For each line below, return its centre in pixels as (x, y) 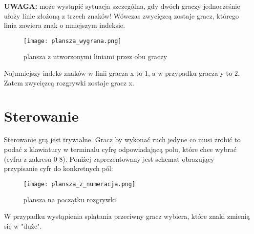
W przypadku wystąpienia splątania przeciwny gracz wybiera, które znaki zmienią (127, 216)
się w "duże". (23, 225)
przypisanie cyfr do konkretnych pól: (59, 168)
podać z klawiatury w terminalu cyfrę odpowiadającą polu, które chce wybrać (120, 149)
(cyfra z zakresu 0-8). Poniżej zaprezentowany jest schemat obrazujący (109, 159)
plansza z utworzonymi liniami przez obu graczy (95, 56)
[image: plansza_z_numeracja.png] (80, 184)
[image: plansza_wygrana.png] (73, 41)
